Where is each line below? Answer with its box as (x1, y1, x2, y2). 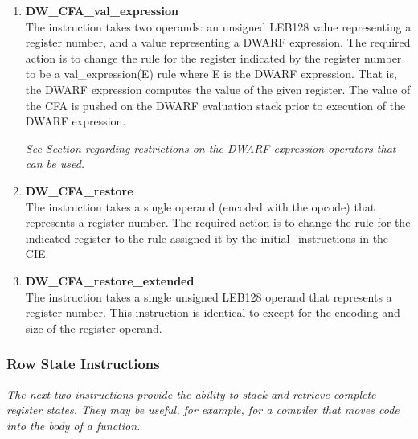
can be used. (25, 155, 85, 172)
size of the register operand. (25, 319, 162, 336)
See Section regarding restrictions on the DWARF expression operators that (25, 139, 396, 156)
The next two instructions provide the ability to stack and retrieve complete (6, 385, 376, 402)
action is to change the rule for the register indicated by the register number (25, 49, 402, 66)
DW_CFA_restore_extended (25, 272, 195, 289)
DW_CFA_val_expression (25, 2, 178, 18)
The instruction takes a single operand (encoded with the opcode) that (25, 198, 375, 215)
